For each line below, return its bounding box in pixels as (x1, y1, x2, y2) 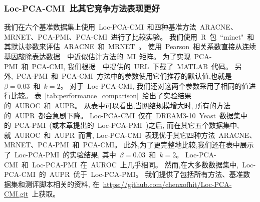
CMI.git (4, 188, 29, 199)
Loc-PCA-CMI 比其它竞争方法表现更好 (4, 2, 160, 14)
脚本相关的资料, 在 (39, 178, 100, 189)
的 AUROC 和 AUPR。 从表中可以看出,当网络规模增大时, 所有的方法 (4, 100, 231, 110)
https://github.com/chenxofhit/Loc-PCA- (103, 178, 232, 189)
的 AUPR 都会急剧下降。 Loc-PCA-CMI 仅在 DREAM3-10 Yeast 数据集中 (4, 110, 247, 120)
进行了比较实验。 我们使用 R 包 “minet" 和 (111, 31, 254, 42)
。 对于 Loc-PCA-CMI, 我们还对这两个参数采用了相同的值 (60, 80, 249, 91)
